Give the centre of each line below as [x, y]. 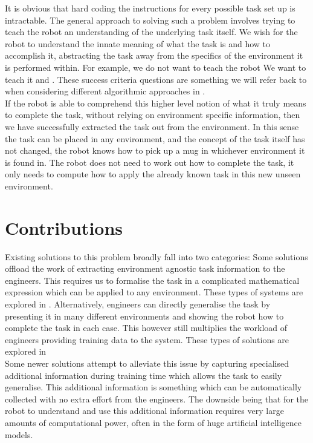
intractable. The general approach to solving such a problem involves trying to [150, 20]
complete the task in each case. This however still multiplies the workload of [146, 328]
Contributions [64, 227]
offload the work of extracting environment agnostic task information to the [145, 268]
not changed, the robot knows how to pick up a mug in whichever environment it [155, 150]
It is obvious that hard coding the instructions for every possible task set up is [150, 8]
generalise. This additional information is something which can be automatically [153, 387]
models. [19, 434]
